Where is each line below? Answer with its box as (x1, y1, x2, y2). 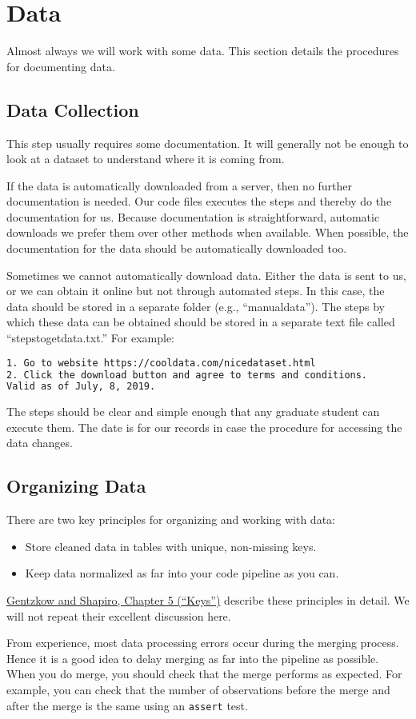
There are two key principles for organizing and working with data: (6, 511, 335, 528)
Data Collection (6, 97, 139, 122)
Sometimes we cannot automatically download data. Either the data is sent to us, (6, 266, 406, 283)
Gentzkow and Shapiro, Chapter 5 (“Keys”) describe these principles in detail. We (6, 592, 410, 609)
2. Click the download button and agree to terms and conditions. (6, 369, 368, 381)
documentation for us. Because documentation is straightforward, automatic (6, 208, 380, 225)
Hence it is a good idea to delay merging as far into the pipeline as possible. (6, 649, 379, 666)
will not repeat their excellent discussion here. (6, 607, 231, 624)
